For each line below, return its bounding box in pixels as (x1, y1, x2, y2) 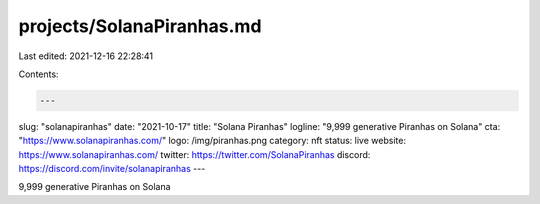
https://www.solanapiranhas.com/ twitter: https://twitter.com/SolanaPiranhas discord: (18, 148, 371, 160)
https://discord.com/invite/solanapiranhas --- (18, 163, 206, 175)
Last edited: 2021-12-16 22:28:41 (18, 50, 154, 62)
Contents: (18, 68, 59, 80)
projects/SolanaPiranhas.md (18, 15, 262, 37)
